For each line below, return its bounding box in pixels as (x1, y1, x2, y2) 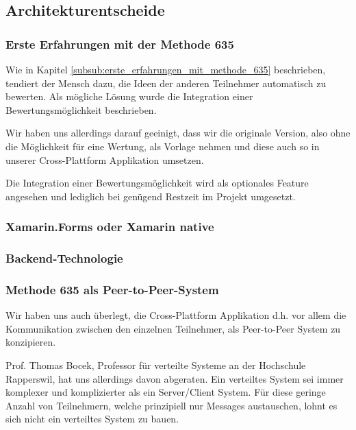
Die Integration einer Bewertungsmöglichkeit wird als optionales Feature (5, 176, 309, 190)
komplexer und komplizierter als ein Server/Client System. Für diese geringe (5, 385, 326, 399)
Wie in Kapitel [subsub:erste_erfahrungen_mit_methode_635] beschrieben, (5, 62, 326, 76)
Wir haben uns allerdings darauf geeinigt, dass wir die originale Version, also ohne (5, 126, 351, 140)
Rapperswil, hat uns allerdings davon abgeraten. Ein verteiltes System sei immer (5, 371, 344, 385)
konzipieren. (5, 335, 56, 349)
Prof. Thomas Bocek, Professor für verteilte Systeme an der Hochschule (5, 358, 306, 372)
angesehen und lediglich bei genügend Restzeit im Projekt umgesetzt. (5, 189, 296, 203)
